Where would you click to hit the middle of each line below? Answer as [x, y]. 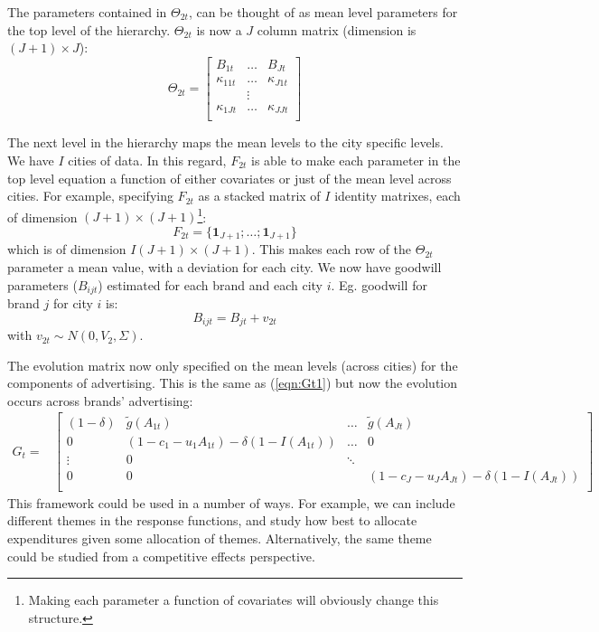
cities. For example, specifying [90, 196]
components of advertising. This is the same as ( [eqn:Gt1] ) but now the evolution [233, 383]
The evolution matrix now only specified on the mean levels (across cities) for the [233, 365]
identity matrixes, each [398, 196]
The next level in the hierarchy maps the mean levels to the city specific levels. [225, 142]
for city [73, 303]
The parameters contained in [87, 12]
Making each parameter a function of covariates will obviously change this [234, 600]
